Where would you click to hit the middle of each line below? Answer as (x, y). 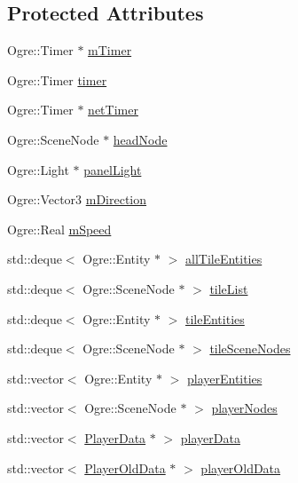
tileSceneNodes (250, 348)
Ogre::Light (38, 169)
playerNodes (244, 408)
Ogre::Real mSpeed (59, 229)
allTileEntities (224, 259)
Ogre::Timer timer (57, 79)
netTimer (113, 110)
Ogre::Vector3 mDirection (77, 199)
